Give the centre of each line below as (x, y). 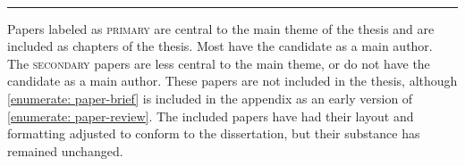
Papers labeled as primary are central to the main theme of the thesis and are (221, 28)
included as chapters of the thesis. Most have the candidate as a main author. (220, 46)
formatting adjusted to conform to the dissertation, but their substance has (214, 133)
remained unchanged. (65, 150)
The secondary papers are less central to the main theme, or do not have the (219, 63)
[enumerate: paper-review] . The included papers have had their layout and (211, 116)
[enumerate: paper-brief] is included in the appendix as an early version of (210, 98)
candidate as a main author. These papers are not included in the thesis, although (232, 81)
